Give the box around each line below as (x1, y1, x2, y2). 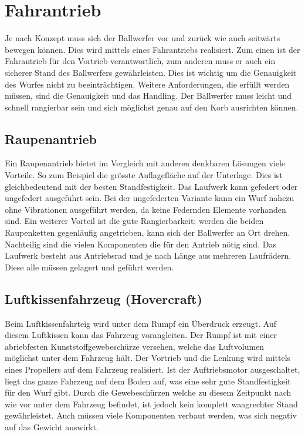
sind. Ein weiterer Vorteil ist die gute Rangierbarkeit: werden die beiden (5, 215, 264, 227)
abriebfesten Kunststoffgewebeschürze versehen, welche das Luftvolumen (5, 340, 265, 352)
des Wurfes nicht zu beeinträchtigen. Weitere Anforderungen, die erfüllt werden (5, 78, 290, 90)
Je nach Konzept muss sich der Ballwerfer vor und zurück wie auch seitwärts (5, 32, 280, 44)
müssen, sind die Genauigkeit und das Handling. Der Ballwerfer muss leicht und (5, 89, 292, 102)
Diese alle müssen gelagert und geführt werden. (5, 260, 174, 273)
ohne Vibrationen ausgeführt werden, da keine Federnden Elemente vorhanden (5, 203, 286, 215)
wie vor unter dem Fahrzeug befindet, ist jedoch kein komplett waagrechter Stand (5, 397, 298, 410)
